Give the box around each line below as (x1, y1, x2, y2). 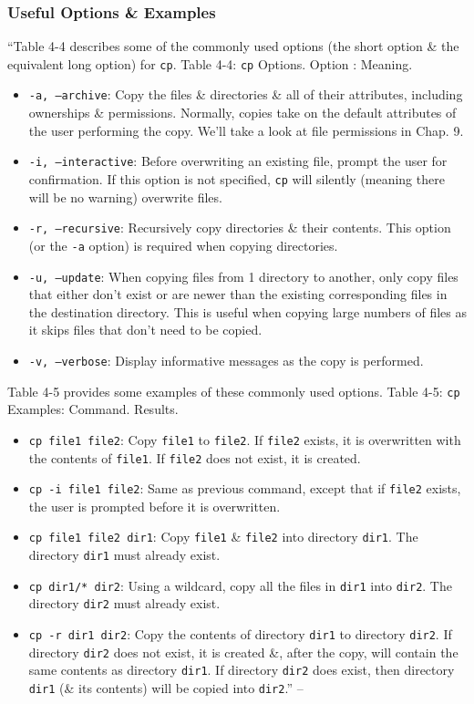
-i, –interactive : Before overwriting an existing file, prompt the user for (28, 151, 448, 171)
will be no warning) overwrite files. (28, 187, 222, 206)
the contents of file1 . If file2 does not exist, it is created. (28, 448, 361, 467)
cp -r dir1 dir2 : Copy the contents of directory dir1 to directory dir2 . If (28, 625, 452, 644)
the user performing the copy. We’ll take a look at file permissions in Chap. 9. (28, 120, 464, 140)
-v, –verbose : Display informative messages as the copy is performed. (28, 350, 424, 369)
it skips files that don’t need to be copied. (28, 320, 263, 339)
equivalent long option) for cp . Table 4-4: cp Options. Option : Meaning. (7, 54, 413, 73)
